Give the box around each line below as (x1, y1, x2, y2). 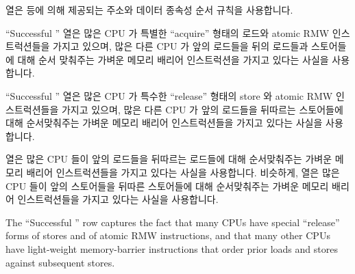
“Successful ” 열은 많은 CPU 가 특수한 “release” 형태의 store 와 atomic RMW (5, 88, 333, 102)
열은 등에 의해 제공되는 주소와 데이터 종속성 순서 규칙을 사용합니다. (5, 3, 293, 16)
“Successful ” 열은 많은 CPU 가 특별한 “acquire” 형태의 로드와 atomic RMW (5, 25, 330, 40)
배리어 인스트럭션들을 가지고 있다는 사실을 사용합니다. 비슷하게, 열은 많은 (26, 165, 340, 179)
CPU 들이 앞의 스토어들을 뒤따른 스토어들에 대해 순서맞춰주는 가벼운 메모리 (5, 178, 329, 193)
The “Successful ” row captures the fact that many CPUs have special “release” (5, 215, 340, 229)
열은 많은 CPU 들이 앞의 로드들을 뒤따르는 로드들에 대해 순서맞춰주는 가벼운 (5, 152, 332, 166)
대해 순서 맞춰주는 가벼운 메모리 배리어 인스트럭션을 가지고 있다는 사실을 (17, 52, 329, 66)
